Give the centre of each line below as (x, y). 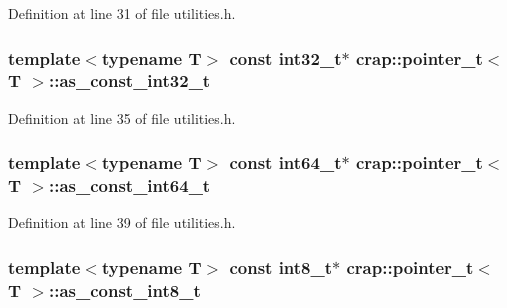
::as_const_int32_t (129, 80)
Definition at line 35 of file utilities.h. (122, 117)
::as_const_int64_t (129, 185)
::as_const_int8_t (124, 289)
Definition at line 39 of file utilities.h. (122, 222)
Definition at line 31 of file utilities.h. (122, 13)
